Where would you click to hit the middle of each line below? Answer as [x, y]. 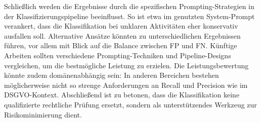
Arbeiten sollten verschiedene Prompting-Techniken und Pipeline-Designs [118, 55]
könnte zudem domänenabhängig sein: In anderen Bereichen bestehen [112, 75]
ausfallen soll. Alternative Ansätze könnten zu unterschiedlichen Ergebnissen [122, 35]
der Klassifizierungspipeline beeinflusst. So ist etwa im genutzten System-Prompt [129, 16]
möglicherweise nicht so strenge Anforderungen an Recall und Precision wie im [126, 85]
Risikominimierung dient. [43, 114]
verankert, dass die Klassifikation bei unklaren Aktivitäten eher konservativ [121, 26]
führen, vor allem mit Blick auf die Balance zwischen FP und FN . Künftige [121, 45]
